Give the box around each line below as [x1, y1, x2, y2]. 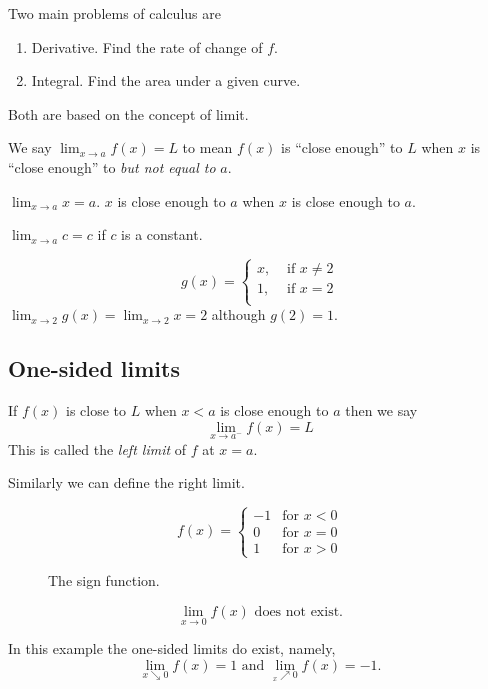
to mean [182, 137, 233, 158]
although [211, 304, 266, 325]
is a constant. [121, 224, 203, 245]
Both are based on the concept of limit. [8, 103, 249, 124]
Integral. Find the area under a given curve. [31, 70, 301, 91]
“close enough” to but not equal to [8, 156, 216, 177]
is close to [66, 400, 127, 421]
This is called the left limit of [8, 438, 187, 459]
